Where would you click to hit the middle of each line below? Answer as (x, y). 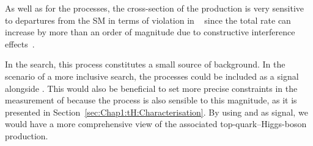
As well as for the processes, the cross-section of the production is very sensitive (155, 8)
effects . (20, 43)
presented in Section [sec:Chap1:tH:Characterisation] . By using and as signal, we (156, 112)
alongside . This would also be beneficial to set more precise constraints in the (151, 88)
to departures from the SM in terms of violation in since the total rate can (148, 20)
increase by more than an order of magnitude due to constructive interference (150, 32)
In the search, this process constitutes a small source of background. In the (145, 64)
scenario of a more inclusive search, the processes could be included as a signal (152, 76)
